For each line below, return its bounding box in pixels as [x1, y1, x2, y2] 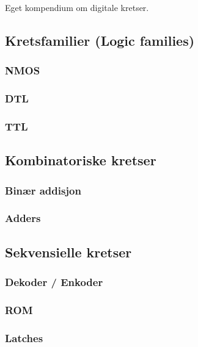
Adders [5, 210, 41, 226]
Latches [5, 330, 43, 345]
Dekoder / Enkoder [5, 274, 103, 290]
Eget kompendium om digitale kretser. [5, 1, 149, 13]
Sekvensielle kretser [5, 242, 132, 261]
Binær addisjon [5, 182, 81, 198]
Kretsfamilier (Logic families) [5, 30, 195, 49]
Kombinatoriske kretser [5, 151, 156, 170]
